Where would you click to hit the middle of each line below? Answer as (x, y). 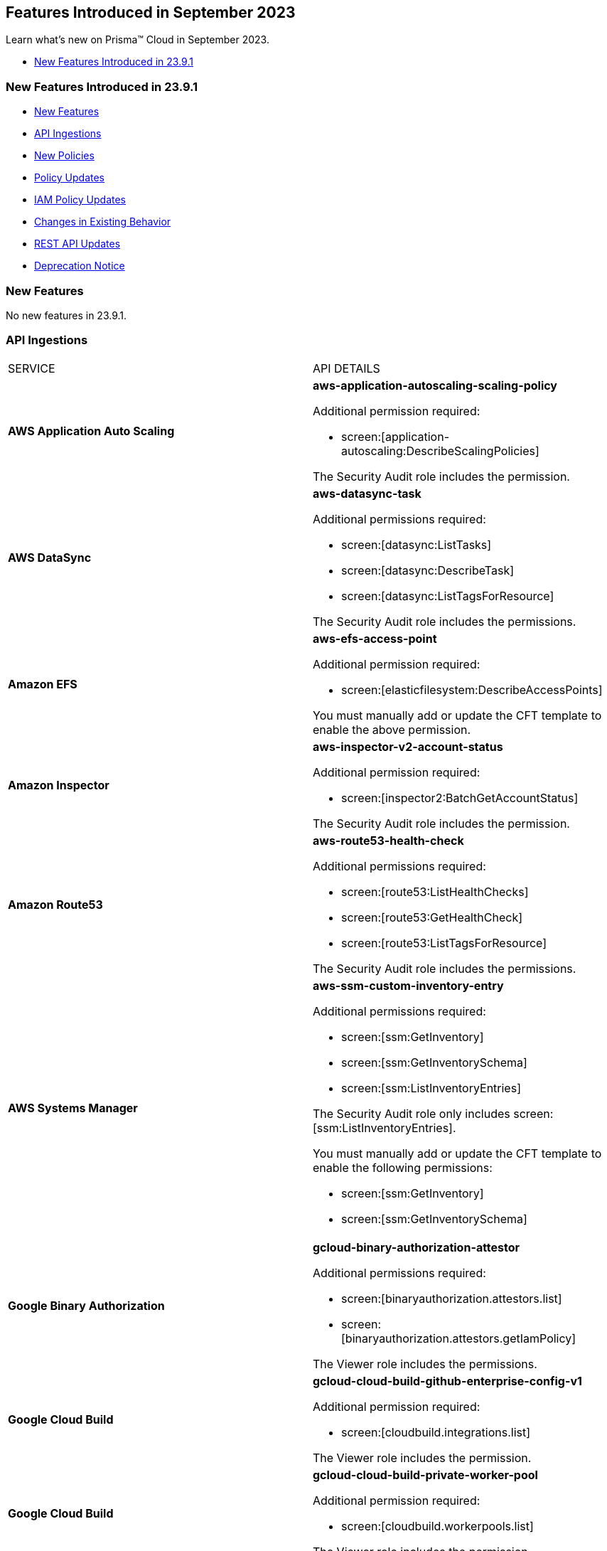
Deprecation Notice (80, 266)
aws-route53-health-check (388, 840)
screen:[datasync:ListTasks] (417, 544)
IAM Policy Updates (80, 200)
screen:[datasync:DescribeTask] (428, 570)
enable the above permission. (392, 729)
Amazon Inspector (59, 785)
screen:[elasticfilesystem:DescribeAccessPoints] (472, 689)
